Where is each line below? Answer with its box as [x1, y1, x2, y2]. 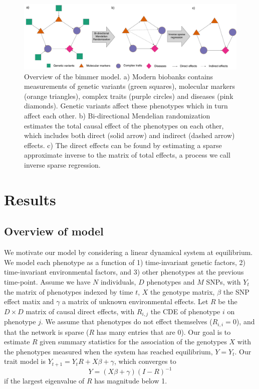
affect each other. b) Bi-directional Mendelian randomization [24, 110, 210, 120]
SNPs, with [206, 276, 241, 287]
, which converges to [114, 356, 176, 366]
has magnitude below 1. [94, 375, 167, 386]
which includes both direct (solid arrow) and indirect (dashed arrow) [24, 130, 235, 141]
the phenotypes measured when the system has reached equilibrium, [4, 346, 213, 356]
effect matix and [4, 296, 54, 307]
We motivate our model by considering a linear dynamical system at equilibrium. [4, 247, 253, 257]
